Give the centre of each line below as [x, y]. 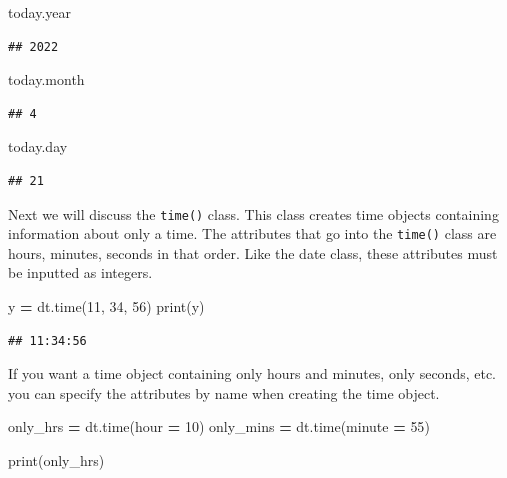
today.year [40, 12]
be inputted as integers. [80, 272]
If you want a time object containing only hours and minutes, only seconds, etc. [252, 373]
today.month [46, 79]
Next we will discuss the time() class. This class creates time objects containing [253, 213]
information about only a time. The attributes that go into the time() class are [252, 233]
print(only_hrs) [56, 460]
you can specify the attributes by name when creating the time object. [224, 392]
